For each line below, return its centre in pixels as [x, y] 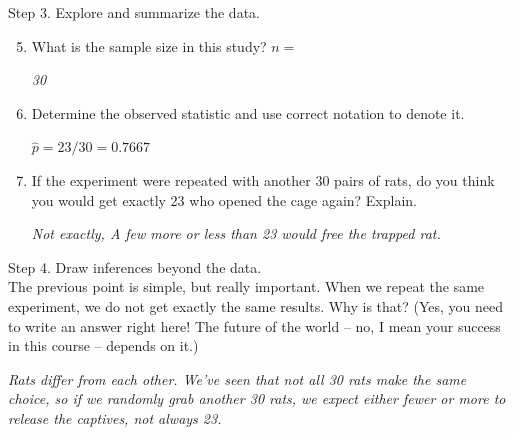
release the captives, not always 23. [115, 417]
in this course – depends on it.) [103, 345]
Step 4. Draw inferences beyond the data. [135, 266]
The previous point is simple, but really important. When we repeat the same [246, 286]
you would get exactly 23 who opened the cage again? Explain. [224, 199]
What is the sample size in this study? [149, 45]
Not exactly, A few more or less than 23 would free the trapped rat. [236, 233]
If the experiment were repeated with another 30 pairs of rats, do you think [263, 179]
